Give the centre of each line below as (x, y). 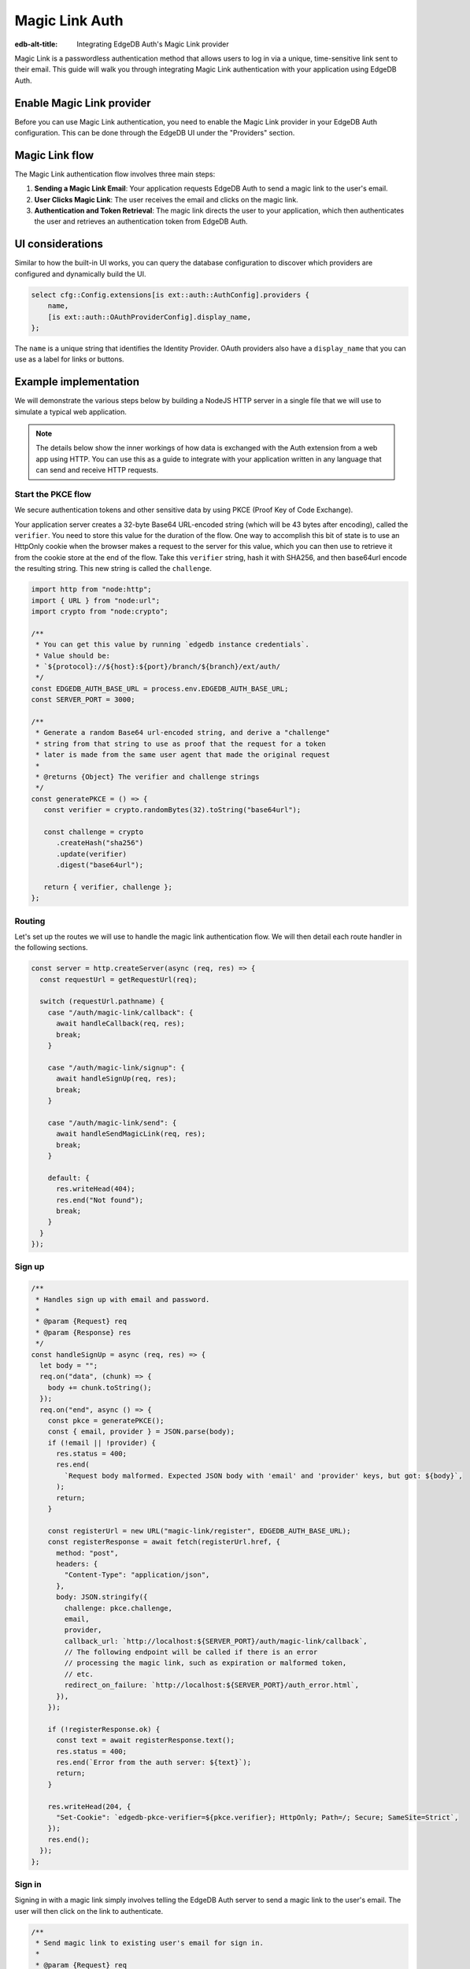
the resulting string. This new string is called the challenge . (113, 569)
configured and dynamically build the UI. (80, 274)
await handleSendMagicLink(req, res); (131, 1134)
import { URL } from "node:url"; (96, 600)
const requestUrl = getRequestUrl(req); (118, 979)
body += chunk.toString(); (100, 1387)
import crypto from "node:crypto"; (100, 612)
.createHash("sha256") (100, 843)
